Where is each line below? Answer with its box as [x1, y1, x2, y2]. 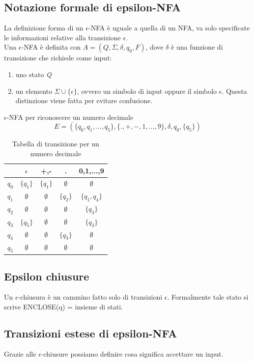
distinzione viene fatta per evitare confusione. [15, 95, 153, 106]
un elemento [15, 85, 53, 96]
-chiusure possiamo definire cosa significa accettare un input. [41, 348, 224, 359]
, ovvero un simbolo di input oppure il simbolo [77, 85, 217, 96]
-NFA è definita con [21, 42, 81, 52]
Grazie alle [4, 348, 36, 359]
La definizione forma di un [4, 23, 84, 33]
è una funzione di [171, 42, 223, 52]
